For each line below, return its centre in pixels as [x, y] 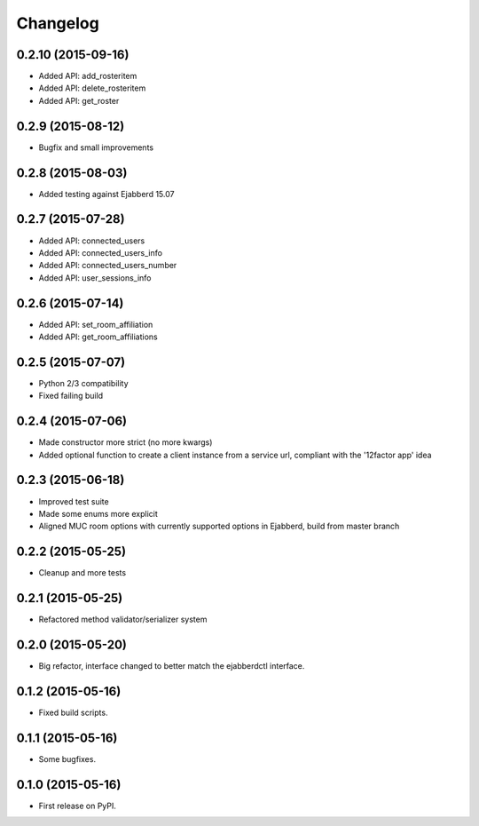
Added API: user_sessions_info [95, 278]
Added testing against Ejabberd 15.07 [106, 194]
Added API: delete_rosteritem [92, 88]
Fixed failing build [71, 396]
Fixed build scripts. [73, 712]
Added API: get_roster [79, 100]
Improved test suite [74, 501]
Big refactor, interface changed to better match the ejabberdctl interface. [172, 666]
